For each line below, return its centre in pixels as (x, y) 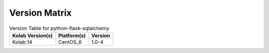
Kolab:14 (22, 42)
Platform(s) (72, 35)
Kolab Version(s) (33, 35)
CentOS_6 (70, 42)
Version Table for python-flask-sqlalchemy (59, 28)
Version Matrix (40, 13)
